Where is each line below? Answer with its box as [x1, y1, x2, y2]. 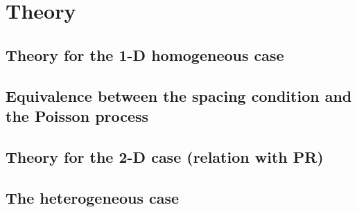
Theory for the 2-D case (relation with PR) [6, 145, 324, 167]
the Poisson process [6, 105, 149, 126]
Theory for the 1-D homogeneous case [6, 44, 284, 65]
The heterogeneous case [6, 186, 180, 208]
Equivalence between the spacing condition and [6, 85, 352, 106]
